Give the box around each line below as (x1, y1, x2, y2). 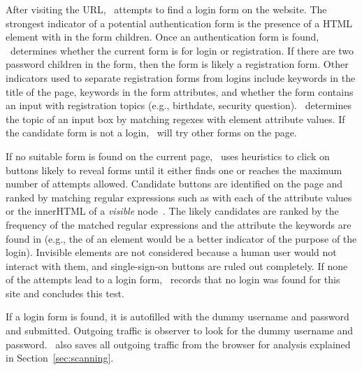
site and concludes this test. (6, 285, 124, 300)
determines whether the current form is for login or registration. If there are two (10, 43, 354, 57)
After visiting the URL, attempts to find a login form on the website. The (6, 2, 327, 16)
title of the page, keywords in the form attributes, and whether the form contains (6, 84, 354, 99)
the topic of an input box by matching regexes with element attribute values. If (6, 111, 345, 126)
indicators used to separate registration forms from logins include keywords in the (6, 70, 356, 85)
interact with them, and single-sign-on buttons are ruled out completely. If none (6, 258, 348, 273)
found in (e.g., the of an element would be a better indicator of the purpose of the (6, 231, 357, 246)
